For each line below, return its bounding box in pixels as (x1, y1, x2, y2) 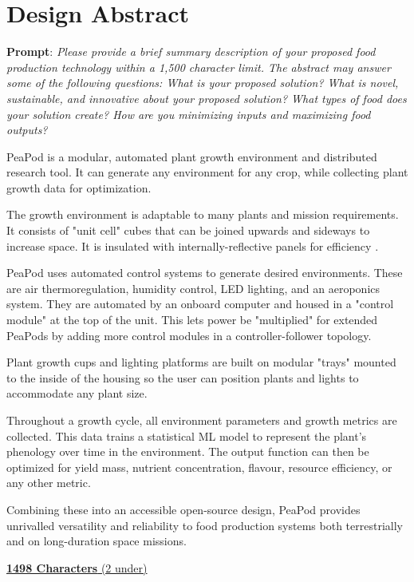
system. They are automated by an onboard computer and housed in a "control (6, 295, 394, 312)
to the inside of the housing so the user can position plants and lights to (6, 369, 359, 386)
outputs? (6, 121, 48, 138)
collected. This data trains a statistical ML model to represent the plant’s (6, 427, 367, 444)
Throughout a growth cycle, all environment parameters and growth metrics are (6, 412, 397, 428)
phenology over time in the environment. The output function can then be (6, 443, 369, 460)
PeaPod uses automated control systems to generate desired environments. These (6, 264, 403, 281)
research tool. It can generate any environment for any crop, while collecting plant (6, 164, 408, 180)
